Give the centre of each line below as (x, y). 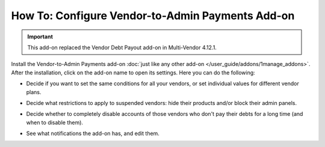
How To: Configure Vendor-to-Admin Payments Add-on (153, 16)
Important (40, 37)
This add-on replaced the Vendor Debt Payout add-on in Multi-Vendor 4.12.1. (122, 47)
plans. (34, 92)
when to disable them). (55, 122)
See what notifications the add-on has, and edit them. (93, 133)
